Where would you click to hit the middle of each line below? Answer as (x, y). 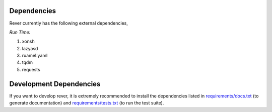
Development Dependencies (55, 84)
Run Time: (20, 32)
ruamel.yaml (35, 56)
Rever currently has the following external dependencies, (69, 23)
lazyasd (30, 48)
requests (31, 69)
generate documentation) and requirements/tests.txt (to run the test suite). (87, 103)
